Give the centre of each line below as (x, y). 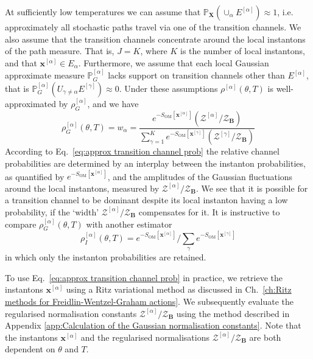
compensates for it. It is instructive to (209, 211)
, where (154, 51)
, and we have (113, 103)
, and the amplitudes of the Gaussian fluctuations (200, 176)
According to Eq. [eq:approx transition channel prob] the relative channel (142, 151)
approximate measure (45, 75)
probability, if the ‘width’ (52, 211)
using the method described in (233, 313)
